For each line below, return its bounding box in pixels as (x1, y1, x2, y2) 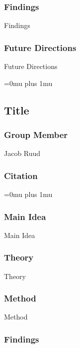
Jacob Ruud (4, 148, 41, 158)
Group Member (4, 128, 68, 140)
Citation (4, 169, 38, 181)
